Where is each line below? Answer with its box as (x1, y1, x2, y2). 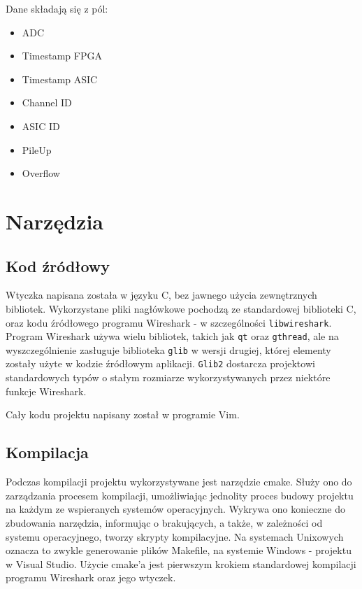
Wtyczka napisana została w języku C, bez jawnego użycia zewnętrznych (6, 288, 317, 302)
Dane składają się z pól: (6, 1, 108, 15)
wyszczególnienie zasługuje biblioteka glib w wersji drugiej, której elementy (6, 342, 331, 357)
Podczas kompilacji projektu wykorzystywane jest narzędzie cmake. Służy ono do (6, 474, 352, 489)
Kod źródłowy (6, 255, 110, 276)
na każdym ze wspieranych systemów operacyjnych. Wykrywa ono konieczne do (6, 502, 346, 516)
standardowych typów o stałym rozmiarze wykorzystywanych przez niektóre (6, 370, 331, 385)
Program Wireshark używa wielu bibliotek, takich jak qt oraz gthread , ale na (6, 329, 339, 343)
